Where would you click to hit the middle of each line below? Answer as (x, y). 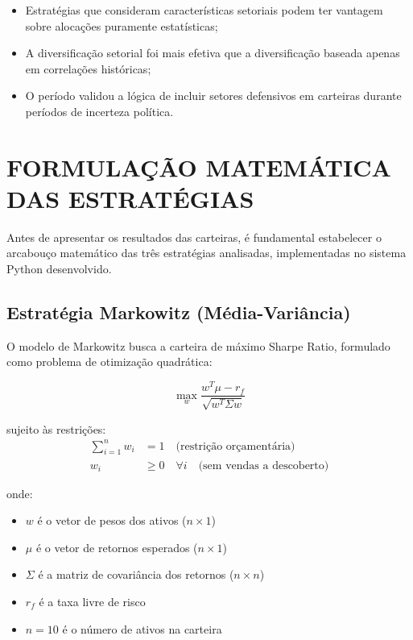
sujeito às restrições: (56, 428)
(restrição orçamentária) (235, 446)
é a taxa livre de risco (92, 601)
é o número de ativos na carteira (142, 628)
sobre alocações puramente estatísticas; (122, 25)
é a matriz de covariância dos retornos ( (136, 574)
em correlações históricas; (88, 68)
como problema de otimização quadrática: (109, 362)
